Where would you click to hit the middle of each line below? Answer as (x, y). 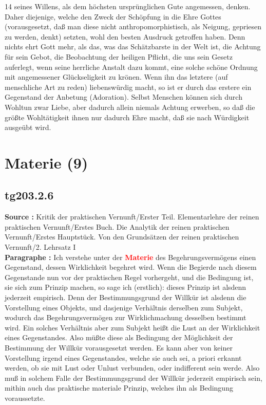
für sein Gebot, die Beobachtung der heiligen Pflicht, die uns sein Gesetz (119, 56)
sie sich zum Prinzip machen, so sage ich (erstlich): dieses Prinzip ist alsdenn (126, 287)
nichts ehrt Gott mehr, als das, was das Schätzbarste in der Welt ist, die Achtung (133, 47)
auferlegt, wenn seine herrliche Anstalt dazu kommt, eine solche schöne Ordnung (131, 67)
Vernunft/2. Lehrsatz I (40, 247)
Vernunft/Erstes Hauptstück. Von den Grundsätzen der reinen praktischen (122, 237)
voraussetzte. (25, 398)
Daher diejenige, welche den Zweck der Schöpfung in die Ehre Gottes (113, 16)
